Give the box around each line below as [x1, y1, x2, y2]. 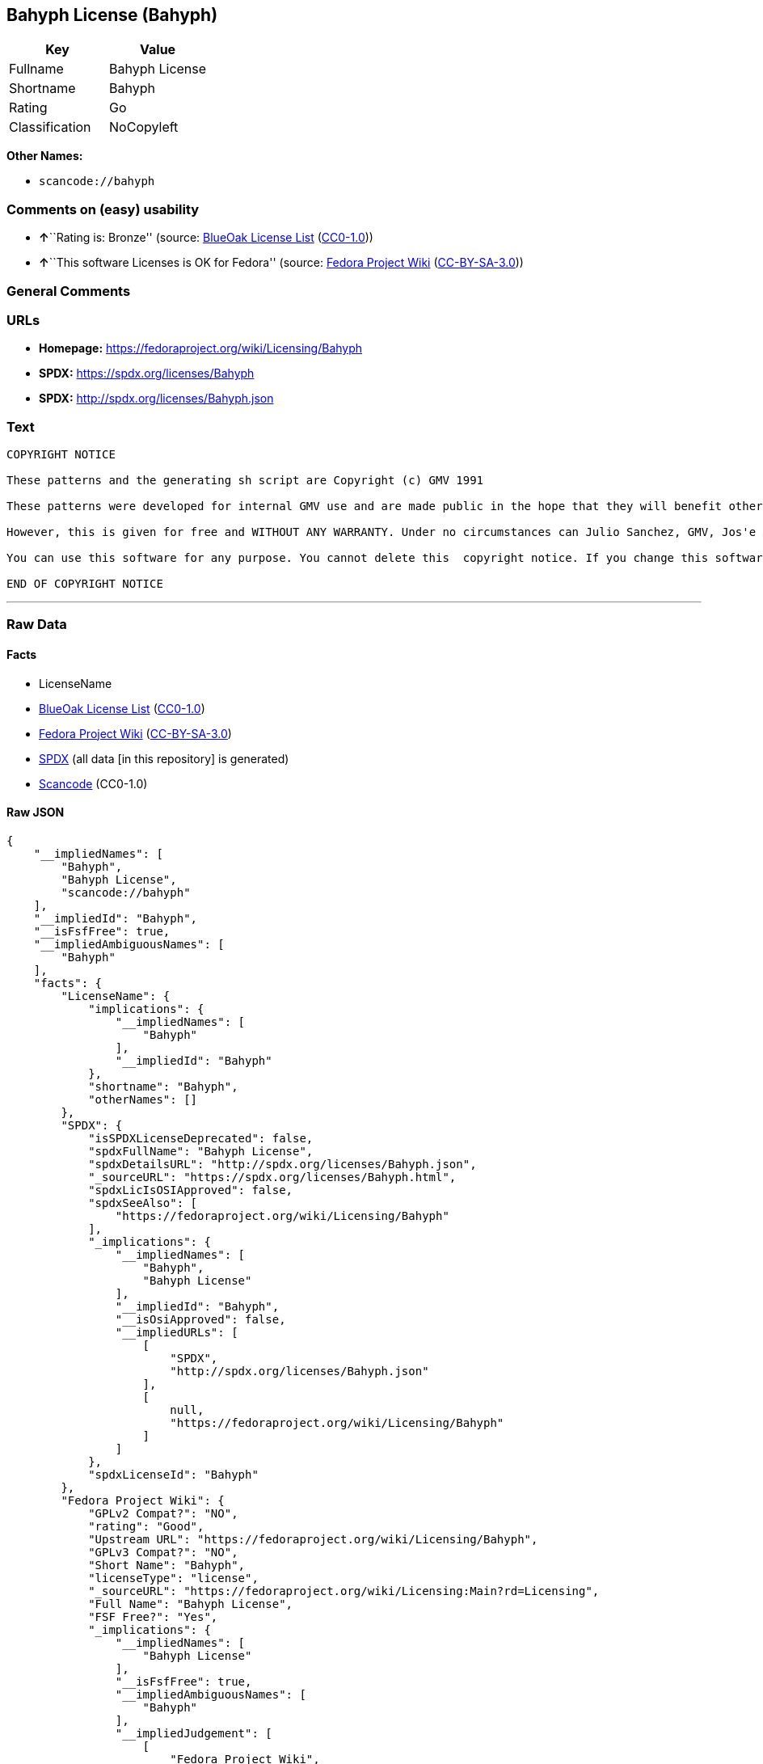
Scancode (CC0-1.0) [39, 776, 148, 791]
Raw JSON [6, 805, 65, 820]
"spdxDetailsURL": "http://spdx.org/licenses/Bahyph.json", [88, 1157, 477, 1171]
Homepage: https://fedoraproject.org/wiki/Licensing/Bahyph [39, 341, 363, 356]
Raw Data [6, 616, 67, 633]
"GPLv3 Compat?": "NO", [88, 1545, 238, 1559]
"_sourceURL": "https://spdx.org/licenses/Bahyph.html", [88, 1170, 457, 1184]
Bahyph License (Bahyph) [6, 5, 218, 25]
